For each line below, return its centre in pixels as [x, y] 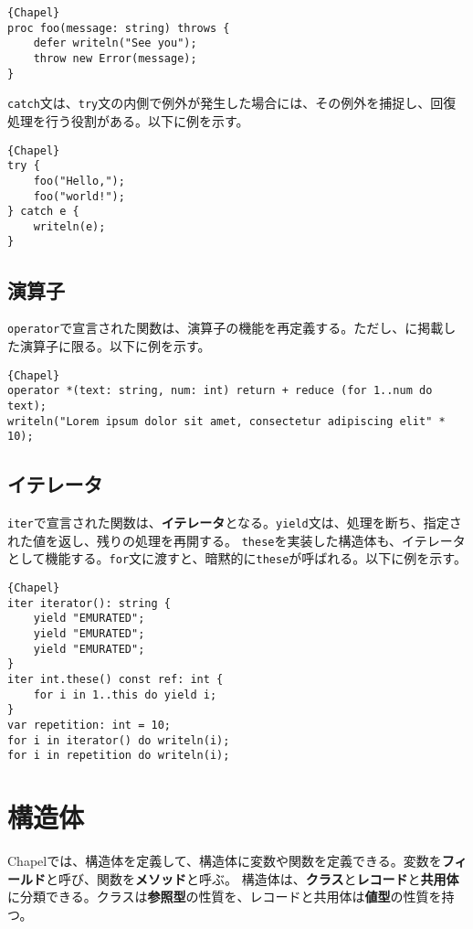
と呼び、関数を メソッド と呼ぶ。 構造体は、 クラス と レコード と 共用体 [252, 878]
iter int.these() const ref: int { [116, 679]
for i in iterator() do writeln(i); [119, 740]
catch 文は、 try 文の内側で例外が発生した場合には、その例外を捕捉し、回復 [232, 103]
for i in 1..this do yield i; [125, 694]
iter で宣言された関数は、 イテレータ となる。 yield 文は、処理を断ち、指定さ [235, 523]
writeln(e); [69, 226]
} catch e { [43, 212]
